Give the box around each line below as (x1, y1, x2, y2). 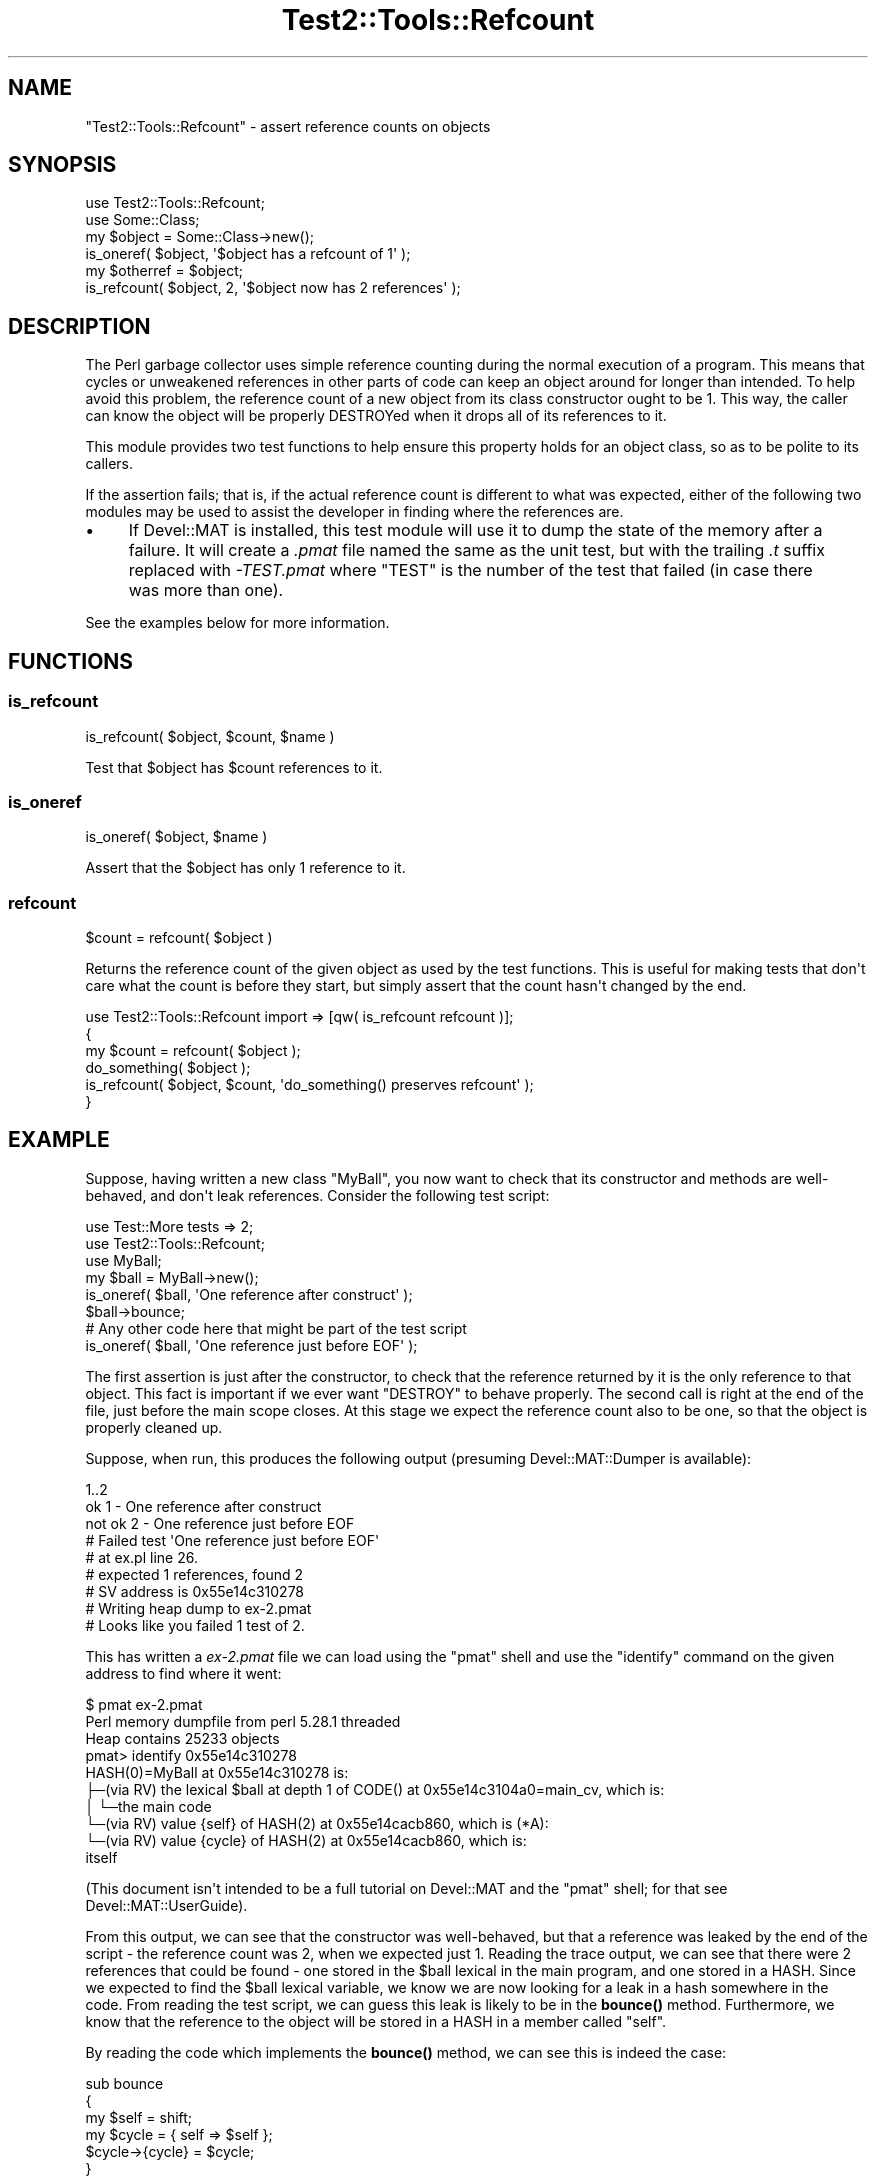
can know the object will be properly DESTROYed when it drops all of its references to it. (85, 407, 667, 425)
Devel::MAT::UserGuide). (85, 1896, 248, 1914)
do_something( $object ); (85, 1059, 251, 1076)
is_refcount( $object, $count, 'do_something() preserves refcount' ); (85, 1076, 534, 1093)
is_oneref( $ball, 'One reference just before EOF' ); (85, 1336, 418, 1354)
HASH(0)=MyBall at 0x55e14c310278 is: (85, 1763, 349, 1781)
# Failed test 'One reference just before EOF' (85, 1531, 380, 1549)
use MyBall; (85, 1251, 162, 1269)
